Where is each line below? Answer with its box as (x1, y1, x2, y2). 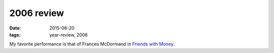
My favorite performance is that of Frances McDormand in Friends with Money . (9, 41, 175, 47)
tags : (9, 31, 21, 37)
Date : (9, 25, 21, 31)
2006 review (9, 7, 64, 18)
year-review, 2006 (49, 31, 88, 37)
